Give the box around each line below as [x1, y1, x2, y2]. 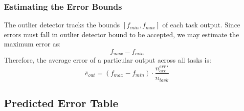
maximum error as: [4, 39, 61, 49]
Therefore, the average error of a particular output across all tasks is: [4, 55, 211, 65]
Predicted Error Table [4, 95, 118, 110]
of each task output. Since [162, 20, 241, 30]
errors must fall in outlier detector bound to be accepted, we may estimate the [4, 29, 239, 39]
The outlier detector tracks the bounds [4, 20, 120, 30]
